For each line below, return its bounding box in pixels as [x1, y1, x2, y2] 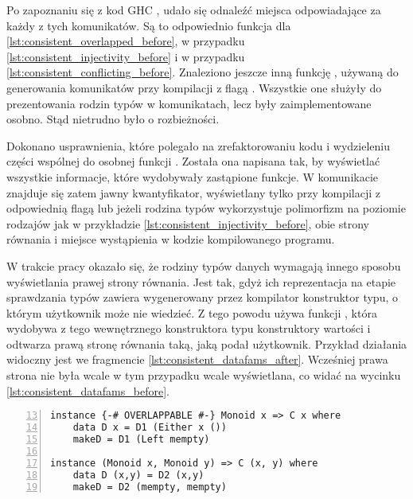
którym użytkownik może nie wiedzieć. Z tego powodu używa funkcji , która [6, 304, 377, 321]
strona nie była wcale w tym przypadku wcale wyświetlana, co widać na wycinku [6, 367, 401, 384]
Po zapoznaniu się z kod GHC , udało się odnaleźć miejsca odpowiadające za [6, 2, 381, 18]
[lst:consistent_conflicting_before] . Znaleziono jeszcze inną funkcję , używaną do [6, 64, 399, 80]
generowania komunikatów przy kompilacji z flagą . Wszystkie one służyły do [6, 79, 382, 96]
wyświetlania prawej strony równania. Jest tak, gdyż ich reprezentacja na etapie [6, 273, 396, 290]
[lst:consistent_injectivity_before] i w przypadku [6, 48, 245, 64]
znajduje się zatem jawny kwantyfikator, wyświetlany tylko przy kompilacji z [6, 184, 381, 201]
